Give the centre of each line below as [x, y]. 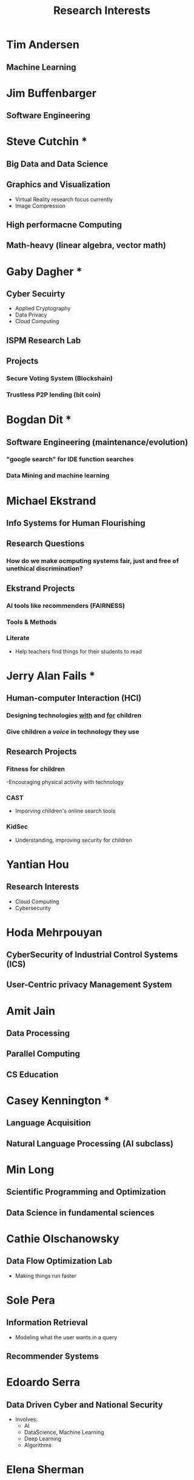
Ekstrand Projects [41, 588]
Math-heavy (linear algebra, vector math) [86, 246]
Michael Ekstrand [51, 501]
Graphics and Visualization [59, 185]
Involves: [26, 1419]
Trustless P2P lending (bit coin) [54, 394]
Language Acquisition [48, 1123]
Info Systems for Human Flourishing [76, 523]
